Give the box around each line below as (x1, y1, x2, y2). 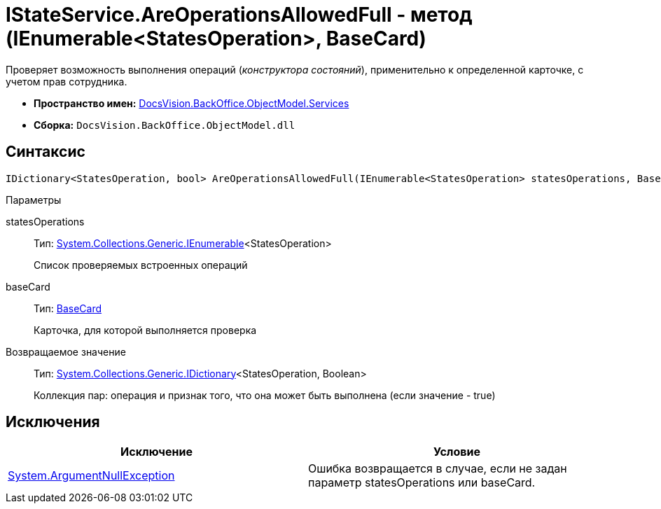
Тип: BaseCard (34, 302, 102, 314)
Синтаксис (6, 143, 85, 161)
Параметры (6, 193, 62, 206)
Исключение (120, 445, 193, 459)
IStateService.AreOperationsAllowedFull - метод (6, 3, 473, 27)
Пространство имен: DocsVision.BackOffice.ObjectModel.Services (34, 97, 349, 109)
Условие (433, 445, 480, 459)
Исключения (6, 413, 100, 431)
